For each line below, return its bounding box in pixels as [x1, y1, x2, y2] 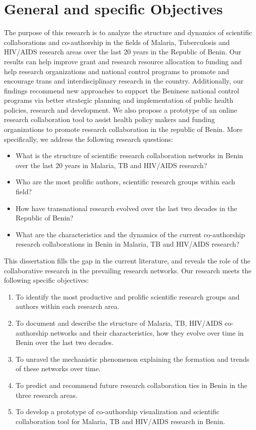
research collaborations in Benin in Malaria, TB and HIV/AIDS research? [15, 239, 240, 249]
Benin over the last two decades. [15, 337, 114, 347]
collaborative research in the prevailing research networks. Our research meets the [4, 265, 252, 275]
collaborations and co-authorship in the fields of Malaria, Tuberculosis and [4, 37, 230, 47]
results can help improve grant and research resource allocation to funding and [4, 56, 242, 66]
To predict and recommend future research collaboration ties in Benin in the [15, 380, 248, 390]
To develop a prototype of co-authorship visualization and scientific [15, 406, 219, 417]
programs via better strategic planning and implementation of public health [4, 95, 233, 105]
